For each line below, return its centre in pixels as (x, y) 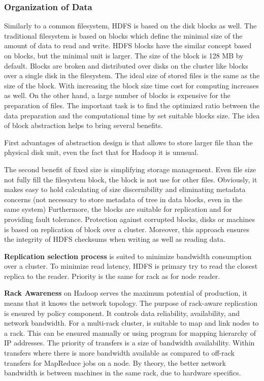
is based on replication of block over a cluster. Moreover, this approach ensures (127, 229)
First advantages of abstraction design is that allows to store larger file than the (128, 142)
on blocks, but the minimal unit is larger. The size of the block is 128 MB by (124, 55)
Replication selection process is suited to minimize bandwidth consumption (128, 256)
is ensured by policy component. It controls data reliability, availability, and (122, 313)
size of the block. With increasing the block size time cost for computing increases (131, 85)
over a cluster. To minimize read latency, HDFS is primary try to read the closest (131, 266)
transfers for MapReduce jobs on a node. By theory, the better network (115, 362)
